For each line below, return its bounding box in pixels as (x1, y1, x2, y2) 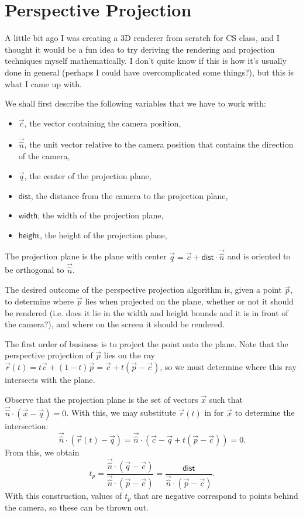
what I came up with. (5, 77, 82, 90)
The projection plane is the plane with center (5, 250, 167, 262)
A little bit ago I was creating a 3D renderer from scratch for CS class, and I (5, 32, 280, 44)
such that (209, 393, 243, 405)
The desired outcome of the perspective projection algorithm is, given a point (5, 283, 282, 296)
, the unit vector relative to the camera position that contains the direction (24, 138, 294, 150)
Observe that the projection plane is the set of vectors (5, 393, 198, 405)
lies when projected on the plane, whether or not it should (85, 295, 294, 307)
